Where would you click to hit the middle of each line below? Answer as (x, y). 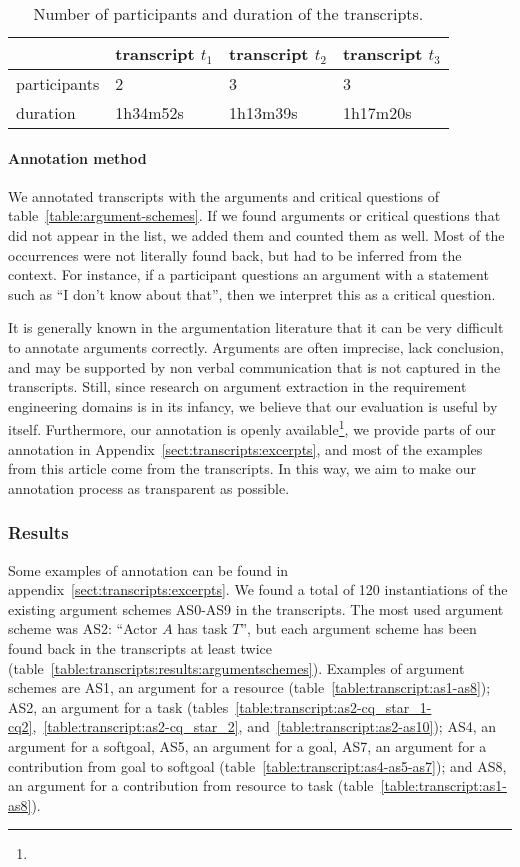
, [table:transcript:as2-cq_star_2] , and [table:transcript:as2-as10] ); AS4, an (264, 726)
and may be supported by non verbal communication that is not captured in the (254, 366)
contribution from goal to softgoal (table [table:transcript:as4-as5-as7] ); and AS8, (257, 765)
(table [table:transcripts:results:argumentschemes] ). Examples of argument (236, 667)
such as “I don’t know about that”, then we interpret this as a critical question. (252, 293)
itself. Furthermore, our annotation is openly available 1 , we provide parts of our (252, 427)
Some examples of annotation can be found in (148, 569)
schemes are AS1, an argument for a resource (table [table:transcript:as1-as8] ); (249, 687)
